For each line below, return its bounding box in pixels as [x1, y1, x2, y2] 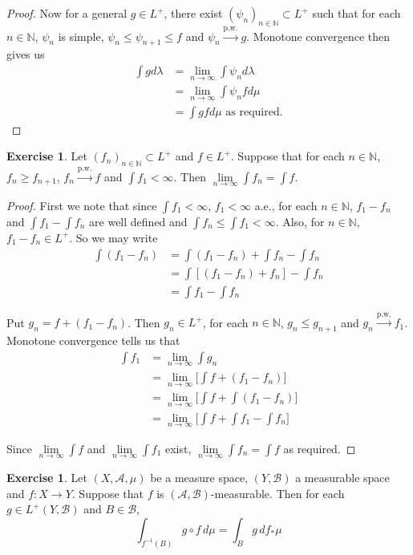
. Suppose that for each [230, 148, 345, 164]
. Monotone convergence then [246, 27, 390, 44]
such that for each [312, 5, 401, 21]
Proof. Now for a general [6, 5, 128, 21]
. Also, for [275, 213, 325, 229]
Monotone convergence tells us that [6, 332, 180, 349]
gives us [6, 46, 45, 63]
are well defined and [89, 213, 188, 229]
